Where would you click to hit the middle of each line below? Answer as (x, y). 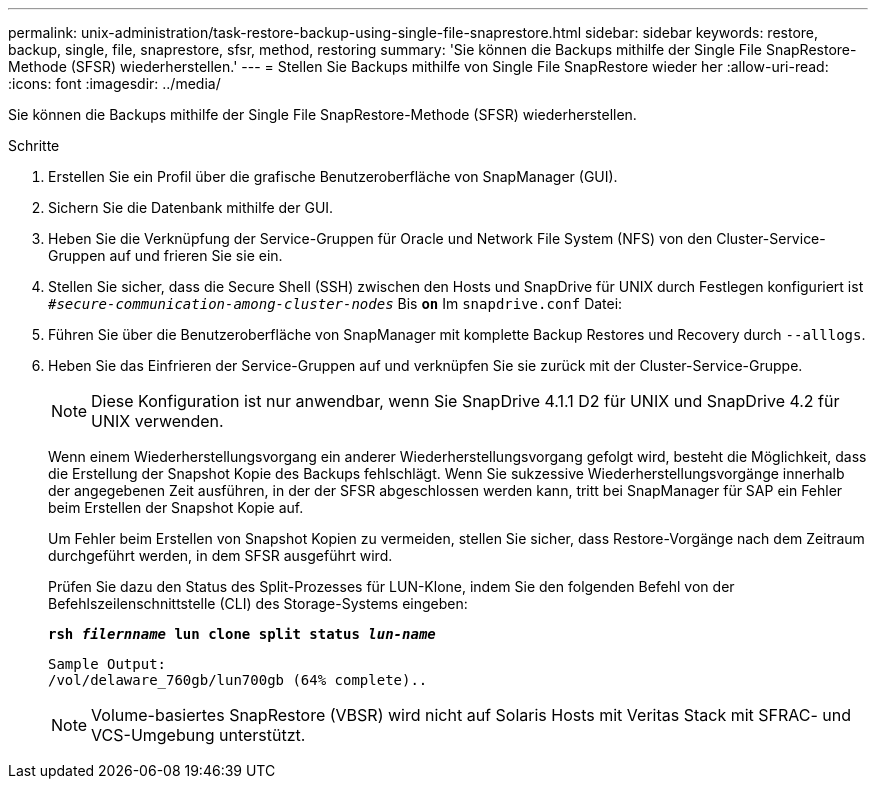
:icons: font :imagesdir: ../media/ (114, 83)
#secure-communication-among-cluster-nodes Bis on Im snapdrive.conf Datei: (335, 303)
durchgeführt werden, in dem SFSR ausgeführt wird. (220, 555)
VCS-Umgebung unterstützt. (198, 735)
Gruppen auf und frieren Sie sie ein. (165, 255)
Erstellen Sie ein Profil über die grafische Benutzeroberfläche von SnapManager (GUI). (333, 176)
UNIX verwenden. (157, 421)
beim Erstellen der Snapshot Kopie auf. (176, 507)
